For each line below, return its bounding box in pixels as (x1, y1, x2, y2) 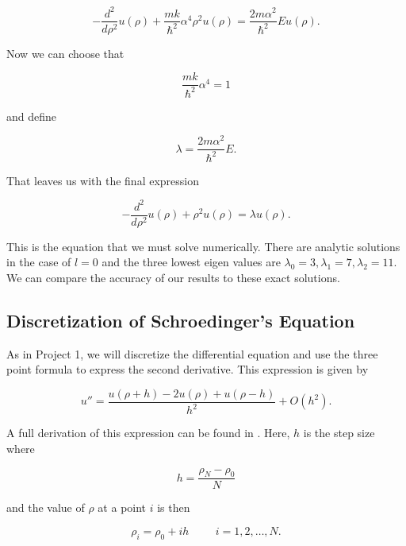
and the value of (6, 499, 85, 516)
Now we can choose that (6, 45, 124, 61)
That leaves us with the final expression (6, 172, 199, 188)
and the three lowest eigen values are (101, 254, 281, 270)
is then (157, 499, 190, 516)
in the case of (6, 254, 71, 270)
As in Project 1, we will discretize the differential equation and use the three (6, 345, 378, 362)
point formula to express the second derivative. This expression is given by (6, 361, 369, 378)
